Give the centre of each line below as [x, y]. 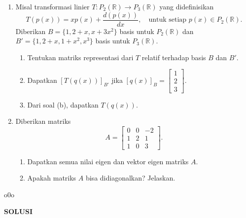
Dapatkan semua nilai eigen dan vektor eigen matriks [108, 161]
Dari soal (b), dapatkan [63, 104]
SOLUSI [18, 211]
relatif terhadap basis [174, 57]
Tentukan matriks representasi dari [80, 57]
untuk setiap [168, 20]
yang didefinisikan [187, 6]
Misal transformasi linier [53, 6]
